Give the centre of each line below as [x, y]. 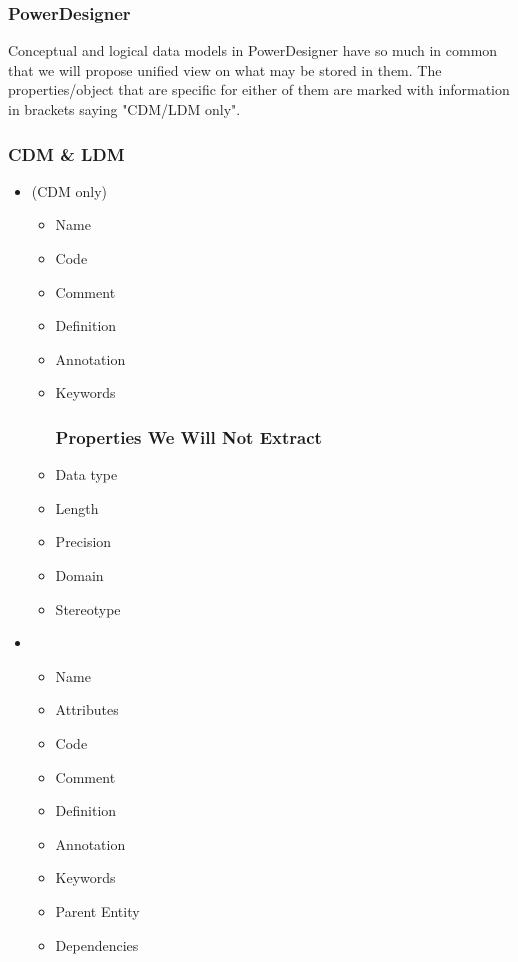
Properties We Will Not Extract [188, 436]
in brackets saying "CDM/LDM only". [124, 109]
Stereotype [88, 608]
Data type [86, 474]
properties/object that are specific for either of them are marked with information [259, 89]
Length [77, 507]
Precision [83, 541]
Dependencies [97, 944]
